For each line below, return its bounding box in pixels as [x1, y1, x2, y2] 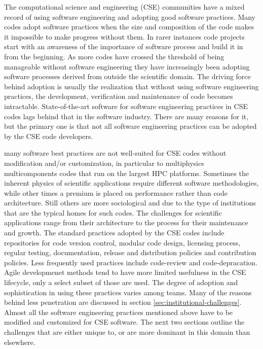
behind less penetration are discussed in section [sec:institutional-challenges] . [4, 297, 242, 307]
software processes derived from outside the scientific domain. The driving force [4, 71, 251, 82]
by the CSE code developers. [4, 130, 93, 141]
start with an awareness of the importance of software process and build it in [4, 41, 243, 52]
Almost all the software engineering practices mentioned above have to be [4, 306, 233, 317]
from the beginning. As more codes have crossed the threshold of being [4, 51, 224, 61]
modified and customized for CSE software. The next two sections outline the [4, 317, 245, 327]
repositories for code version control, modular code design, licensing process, [4, 237, 241, 248]
